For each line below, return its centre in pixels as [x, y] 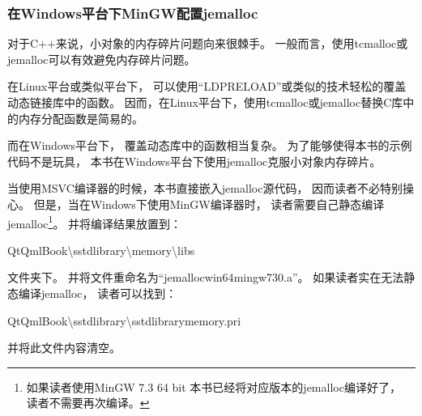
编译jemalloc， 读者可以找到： [98, 293]
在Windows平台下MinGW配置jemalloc [133, 13]
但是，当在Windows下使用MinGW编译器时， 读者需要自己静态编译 [209, 204]
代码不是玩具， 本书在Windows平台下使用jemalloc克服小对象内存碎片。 [194, 161]
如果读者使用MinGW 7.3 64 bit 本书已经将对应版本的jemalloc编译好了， [213, 386]
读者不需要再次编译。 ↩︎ [88, 403]
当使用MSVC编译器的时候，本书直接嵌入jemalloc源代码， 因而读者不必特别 [205, 188]
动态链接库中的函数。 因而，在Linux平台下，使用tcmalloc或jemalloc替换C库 [205, 102]
